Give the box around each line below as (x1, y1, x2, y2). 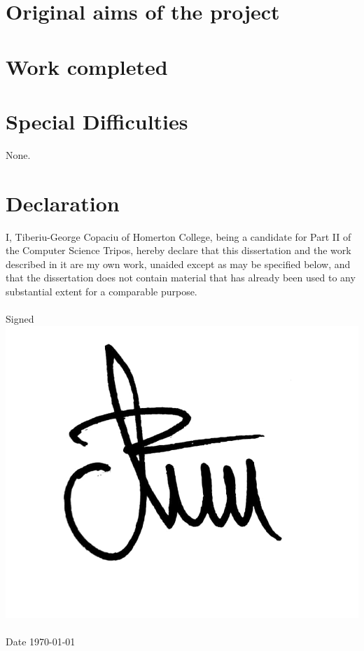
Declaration (6, 188, 120, 217)
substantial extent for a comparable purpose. (6, 283, 197, 298)
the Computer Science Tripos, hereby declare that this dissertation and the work (6, 243, 351, 258)
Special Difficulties (6, 106, 188, 135)
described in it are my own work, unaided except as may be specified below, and (6, 256, 351, 271)
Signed (6, 311, 34, 326)
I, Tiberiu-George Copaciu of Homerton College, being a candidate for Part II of (6, 229, 351, 244)
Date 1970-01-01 (6, 634, 76, 649)
